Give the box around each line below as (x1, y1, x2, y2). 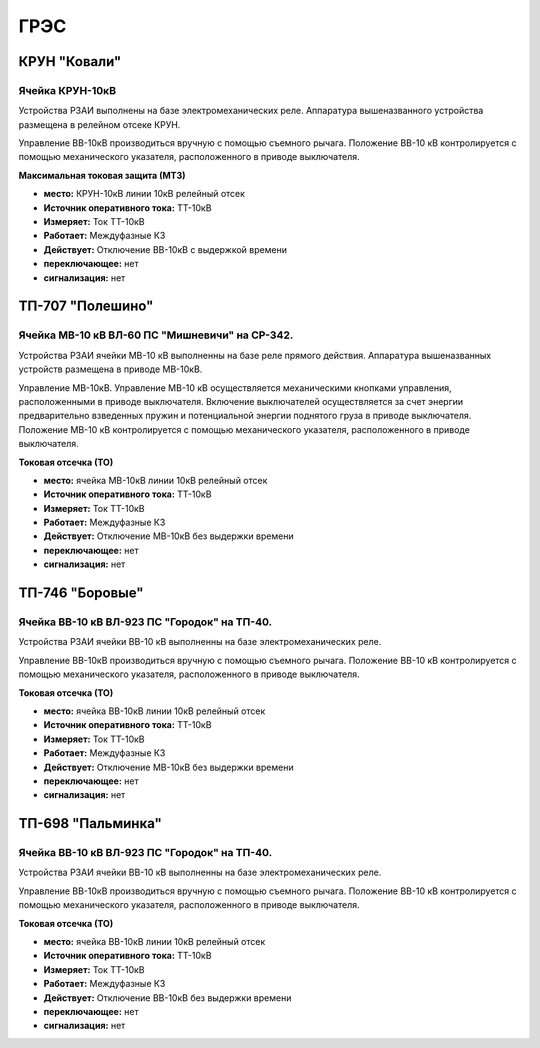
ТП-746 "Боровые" (18, 585, 144, 602)
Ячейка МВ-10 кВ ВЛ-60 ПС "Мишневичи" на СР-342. (18, 328, 294, 342)
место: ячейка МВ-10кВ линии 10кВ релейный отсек (43, 474, 268, 486)
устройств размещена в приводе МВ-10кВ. (18, 363, 203, 375)
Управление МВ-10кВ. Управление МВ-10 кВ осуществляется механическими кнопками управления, (18, 381, 452, 394)
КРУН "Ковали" (18, 53, 122, 70)
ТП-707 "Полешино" (18, 298, 154, 315)
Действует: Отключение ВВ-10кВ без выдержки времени (43, 991, 292, 1004)
